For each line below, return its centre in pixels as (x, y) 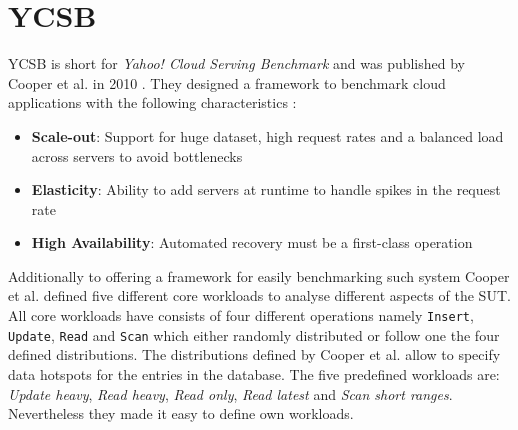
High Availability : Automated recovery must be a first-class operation (252, 242)
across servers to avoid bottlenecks (137, 155)
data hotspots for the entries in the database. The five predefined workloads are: (254, 373)
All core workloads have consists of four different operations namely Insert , (241, 315)
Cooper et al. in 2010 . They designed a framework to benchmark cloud (227, 82)
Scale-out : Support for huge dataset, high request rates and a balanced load (267, 135)
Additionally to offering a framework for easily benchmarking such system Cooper (259, 275)
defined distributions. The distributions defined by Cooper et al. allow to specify (254, 354)
